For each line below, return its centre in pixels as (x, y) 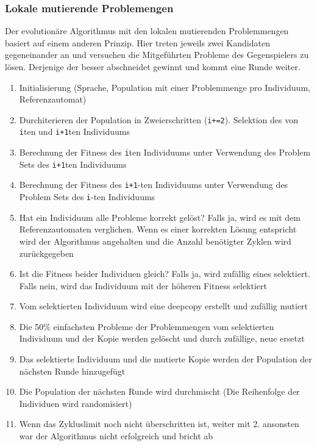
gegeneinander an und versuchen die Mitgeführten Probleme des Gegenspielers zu (157, 55)
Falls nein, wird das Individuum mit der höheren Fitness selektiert (143, 285)
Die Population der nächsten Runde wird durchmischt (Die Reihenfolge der (159, 391)
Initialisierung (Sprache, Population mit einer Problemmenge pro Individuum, (165, 87)
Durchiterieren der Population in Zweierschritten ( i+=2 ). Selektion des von (159, 119)
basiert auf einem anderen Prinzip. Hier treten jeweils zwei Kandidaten (137, 42)
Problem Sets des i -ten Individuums (87, 197)
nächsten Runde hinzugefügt (72, 371)
